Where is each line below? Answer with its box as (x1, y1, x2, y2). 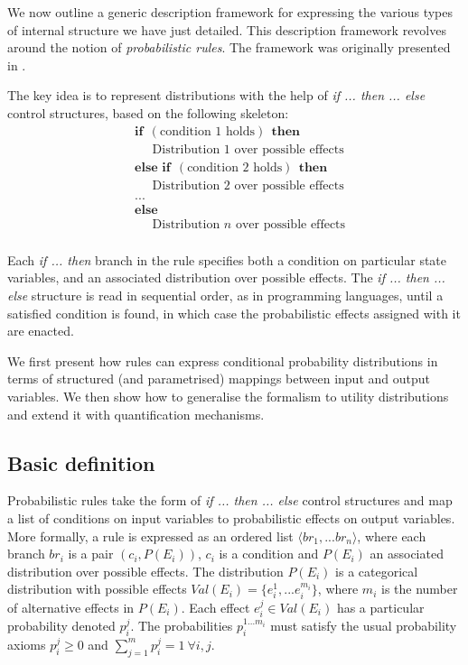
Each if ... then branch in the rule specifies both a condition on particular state (7, 250, 447, 269)
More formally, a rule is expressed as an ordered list (7, 526, 294, 545)
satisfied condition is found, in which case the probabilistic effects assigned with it (7, 303, 461, 322)
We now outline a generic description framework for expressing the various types (7, 3, 453, 21)
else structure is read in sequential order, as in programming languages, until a (7, 286, 444, 304)
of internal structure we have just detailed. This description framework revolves (7, 20, 446, 39)
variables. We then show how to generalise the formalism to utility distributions (7, 386, 449, 405)
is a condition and (219, 544, 319, 563)
